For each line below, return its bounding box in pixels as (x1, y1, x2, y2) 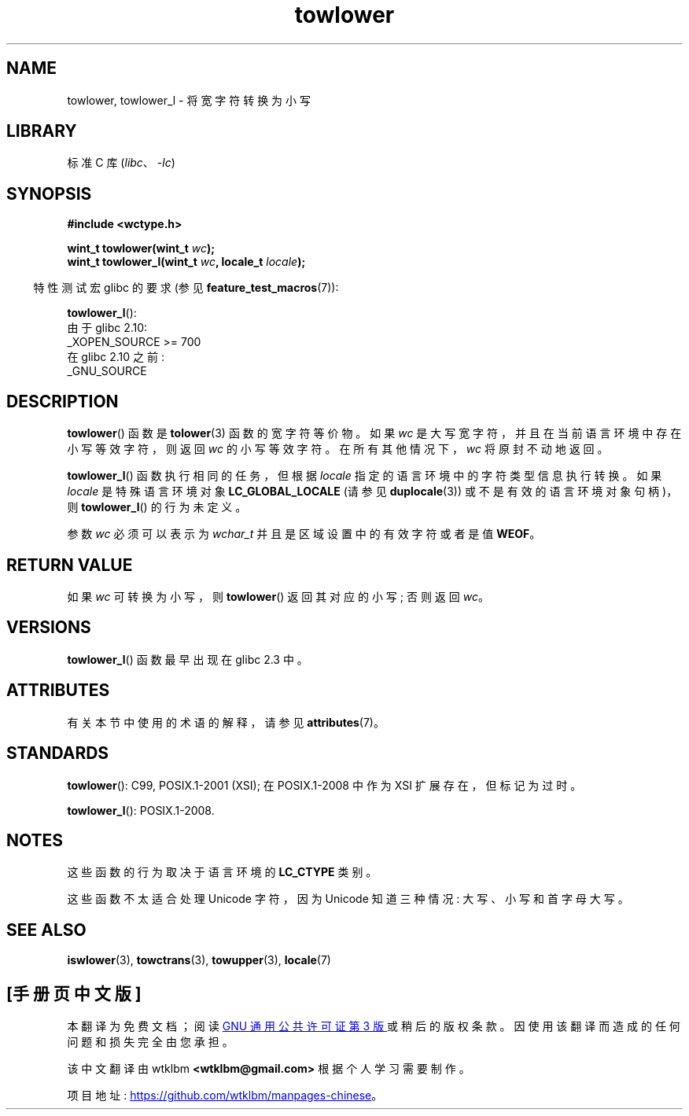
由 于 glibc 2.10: (67, 321, 148, 335)
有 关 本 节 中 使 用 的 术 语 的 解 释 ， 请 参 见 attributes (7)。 (67, 715, 385, 729)
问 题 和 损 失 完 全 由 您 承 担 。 (67, 1035, 234, 1049)
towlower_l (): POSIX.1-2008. (67, 803, 215, 817)
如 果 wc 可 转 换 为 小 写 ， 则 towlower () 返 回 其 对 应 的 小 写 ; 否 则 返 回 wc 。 (67, 589, 489, 603)
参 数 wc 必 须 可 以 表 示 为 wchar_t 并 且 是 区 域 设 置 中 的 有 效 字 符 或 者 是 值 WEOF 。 (67, 527, 541, 541)
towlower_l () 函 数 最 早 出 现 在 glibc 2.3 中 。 (67, 652, 308, 666)
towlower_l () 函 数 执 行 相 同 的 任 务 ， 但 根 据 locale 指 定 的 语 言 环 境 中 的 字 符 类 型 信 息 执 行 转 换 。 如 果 (67, 469, 662, 483)
